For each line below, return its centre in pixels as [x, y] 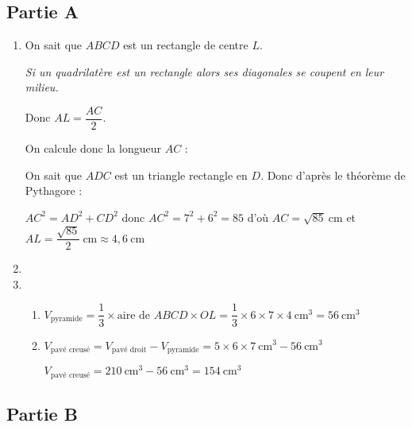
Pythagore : [54, 190]
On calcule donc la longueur [93, 148]
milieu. [42, 87]
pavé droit [129, 349]
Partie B [42, 413]
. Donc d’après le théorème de [333, 175]
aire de [134, 315]
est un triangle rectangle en [181, 175]
